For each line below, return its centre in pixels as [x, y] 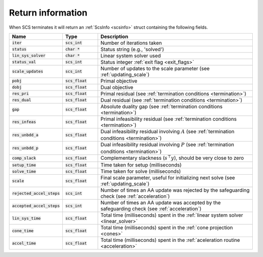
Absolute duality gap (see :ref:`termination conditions [161, 106]
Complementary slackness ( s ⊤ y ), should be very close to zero [172, 157]
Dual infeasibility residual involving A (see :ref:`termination [168, 131]
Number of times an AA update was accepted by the [161, 203]
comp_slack [24, 158]
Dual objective [117, 87]
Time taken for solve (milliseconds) [141, 171]
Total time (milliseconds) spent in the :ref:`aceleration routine [170, 240]
